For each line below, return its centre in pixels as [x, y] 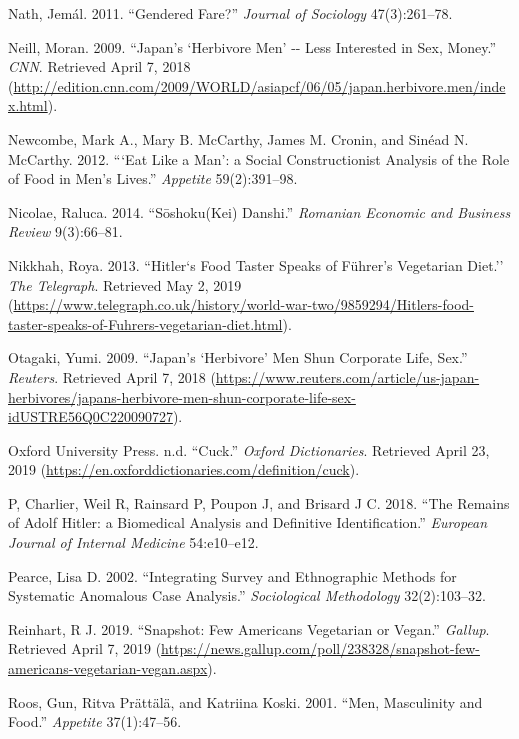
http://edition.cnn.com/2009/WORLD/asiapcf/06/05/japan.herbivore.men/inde [259, 85]
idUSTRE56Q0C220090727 [90, 416]
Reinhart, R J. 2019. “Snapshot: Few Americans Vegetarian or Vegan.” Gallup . [249, 628]
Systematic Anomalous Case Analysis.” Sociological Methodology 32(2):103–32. [247, 595]
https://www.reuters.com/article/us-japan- [347, 376]
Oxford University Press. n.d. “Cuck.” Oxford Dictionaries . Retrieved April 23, [249, 449]
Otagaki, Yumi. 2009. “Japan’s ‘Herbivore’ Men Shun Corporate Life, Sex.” [238, 357]
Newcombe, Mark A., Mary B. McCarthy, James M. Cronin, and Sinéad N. [238, 138]
